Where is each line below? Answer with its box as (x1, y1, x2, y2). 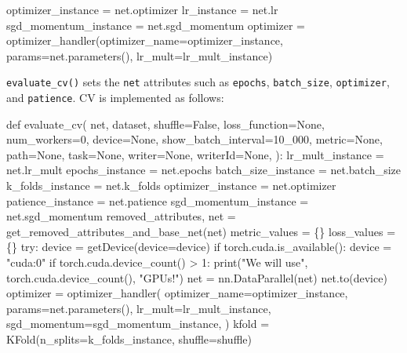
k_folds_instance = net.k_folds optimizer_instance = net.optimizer (6, 177, 336, 194)
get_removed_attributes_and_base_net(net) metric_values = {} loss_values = (6, 223, 396, 239)
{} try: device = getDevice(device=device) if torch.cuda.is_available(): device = (6, 238, 392, 255)
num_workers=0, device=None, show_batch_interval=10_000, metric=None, (6, 131, 383, 147)
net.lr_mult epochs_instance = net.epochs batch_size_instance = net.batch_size (6, 162, 401, 178)
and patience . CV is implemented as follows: (6, 89, 224, 106)
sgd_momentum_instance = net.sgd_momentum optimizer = (6, 16, 305, 33)
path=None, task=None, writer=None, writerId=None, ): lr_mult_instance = (6, 146, 384, 162)
